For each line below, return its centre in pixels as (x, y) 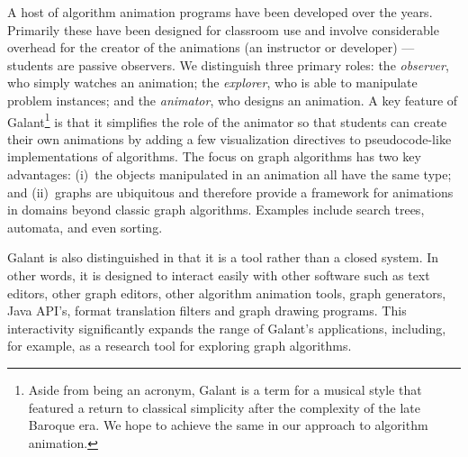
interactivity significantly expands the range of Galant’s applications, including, (227, 328)
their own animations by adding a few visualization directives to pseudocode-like (229, 138)
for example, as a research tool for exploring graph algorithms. (180, 346)
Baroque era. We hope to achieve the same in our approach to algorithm (228, 425)
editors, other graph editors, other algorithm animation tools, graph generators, (227, 292)
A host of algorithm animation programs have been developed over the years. (220, 12)
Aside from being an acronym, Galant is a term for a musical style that (225, 389)
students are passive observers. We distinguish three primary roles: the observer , (228, 64)
